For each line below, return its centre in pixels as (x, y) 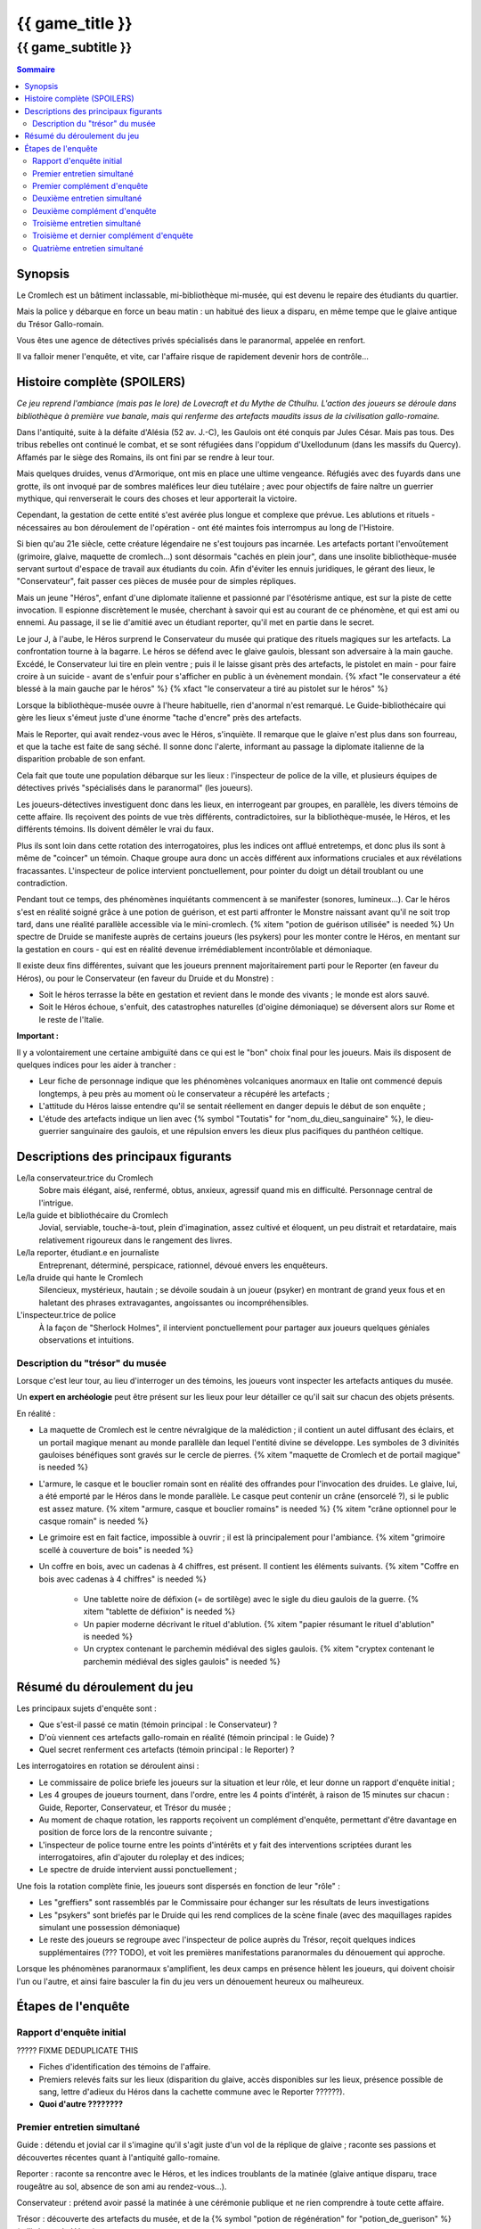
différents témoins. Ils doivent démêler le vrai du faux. (115, 829)
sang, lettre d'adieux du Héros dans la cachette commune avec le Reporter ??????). (192, 2092)
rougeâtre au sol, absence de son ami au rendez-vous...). (122, 2186)
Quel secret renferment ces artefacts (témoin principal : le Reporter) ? (167, 1749)
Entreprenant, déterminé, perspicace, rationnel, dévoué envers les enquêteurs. (183, 1265)
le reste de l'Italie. (71, 1019)
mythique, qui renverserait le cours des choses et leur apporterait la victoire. (157, 498)
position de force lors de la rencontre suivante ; (126, 1832)
